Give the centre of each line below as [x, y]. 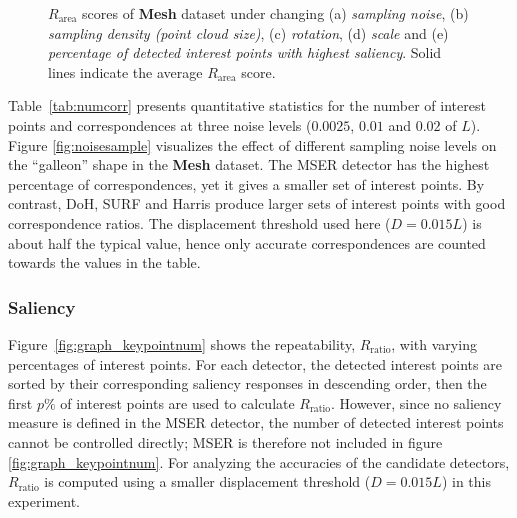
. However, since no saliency [416, 402]
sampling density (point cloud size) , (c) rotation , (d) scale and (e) [248, 32]
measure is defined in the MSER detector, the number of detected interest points [256, 422]
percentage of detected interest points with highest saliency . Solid [245, 52]
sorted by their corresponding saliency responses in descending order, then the [247, 383]
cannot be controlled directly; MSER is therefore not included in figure [225, 441]
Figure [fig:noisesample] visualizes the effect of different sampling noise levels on [252, 144]
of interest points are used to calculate [177, 402]
